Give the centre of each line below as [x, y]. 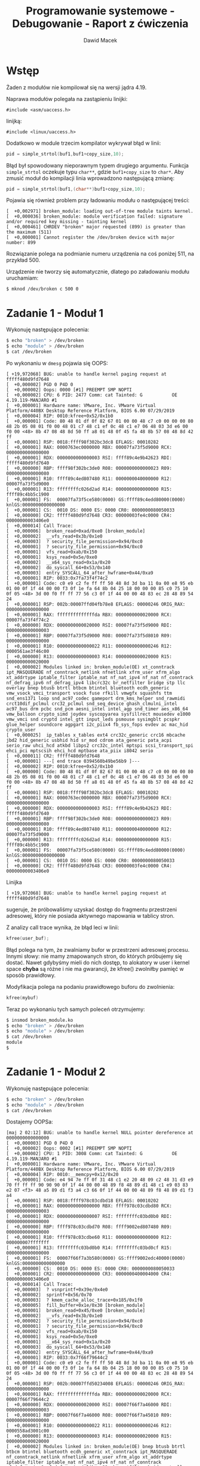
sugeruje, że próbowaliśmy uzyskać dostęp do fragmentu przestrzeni [92, 909]
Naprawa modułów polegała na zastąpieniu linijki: [67, 99]
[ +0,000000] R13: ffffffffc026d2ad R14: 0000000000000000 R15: [89, 839]
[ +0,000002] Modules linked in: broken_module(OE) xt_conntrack [90, 667]
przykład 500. [23, 260]
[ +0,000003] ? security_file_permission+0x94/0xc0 [75, 541]
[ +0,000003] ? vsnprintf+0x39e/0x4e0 [57, 1290]
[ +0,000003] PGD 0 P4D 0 [40, 1143]
